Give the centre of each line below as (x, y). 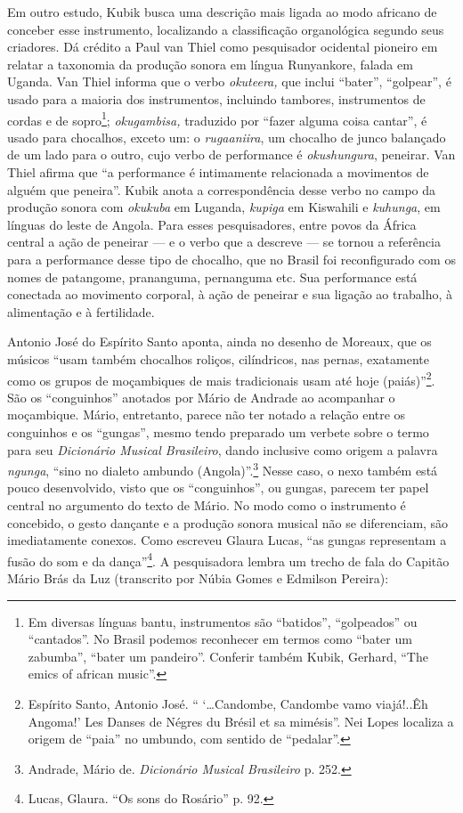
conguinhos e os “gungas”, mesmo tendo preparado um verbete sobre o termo (218, 431)
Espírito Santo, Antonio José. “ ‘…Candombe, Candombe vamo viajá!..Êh (228, 703)
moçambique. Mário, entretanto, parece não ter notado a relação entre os (207, 415)
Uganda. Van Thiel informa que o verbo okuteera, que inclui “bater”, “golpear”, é (229, 81)
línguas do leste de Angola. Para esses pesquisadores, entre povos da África (212, 224)
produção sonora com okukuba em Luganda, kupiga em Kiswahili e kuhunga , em (224, 207)
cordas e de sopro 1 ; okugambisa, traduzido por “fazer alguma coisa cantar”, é (217, 118)
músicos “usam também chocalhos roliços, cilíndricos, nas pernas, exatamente (218, 358)
